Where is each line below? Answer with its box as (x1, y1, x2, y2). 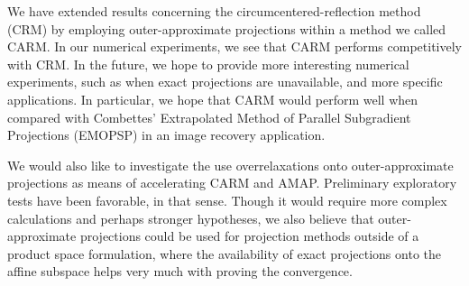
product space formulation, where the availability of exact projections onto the (7, 244, 441, 263)
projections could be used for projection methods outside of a (79, 226, 419, 245)
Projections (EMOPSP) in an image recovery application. (7, 125, 326, 144)
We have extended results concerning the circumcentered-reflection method (7, 2, 421, 20)
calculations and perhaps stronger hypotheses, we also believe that (7, 208, 374, 227)
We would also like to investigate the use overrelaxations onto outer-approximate (7, 155, 454, 174)
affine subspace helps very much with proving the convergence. (7, 262, 353, 281)
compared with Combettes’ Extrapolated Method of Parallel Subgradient (7, 107, 411, 126)
